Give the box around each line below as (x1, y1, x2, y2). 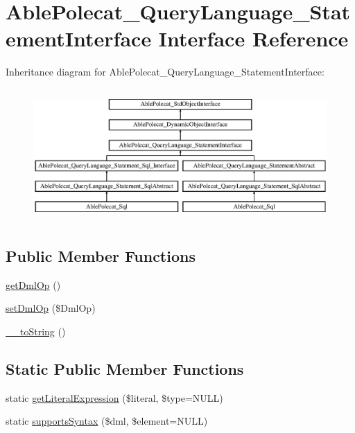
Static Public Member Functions (6, 357, 244, 379)
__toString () (6, 324, 66, 338)
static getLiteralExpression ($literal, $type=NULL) (6, 390, 223, 405)
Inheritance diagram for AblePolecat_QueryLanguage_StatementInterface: (6, 64, 324, 79)
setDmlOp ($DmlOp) (6, 301, 96, 315)
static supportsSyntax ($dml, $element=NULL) (6, 414, 208, 428)
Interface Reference (158, 24, 349, 53)
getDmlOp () (6, 277, 61, 292)
